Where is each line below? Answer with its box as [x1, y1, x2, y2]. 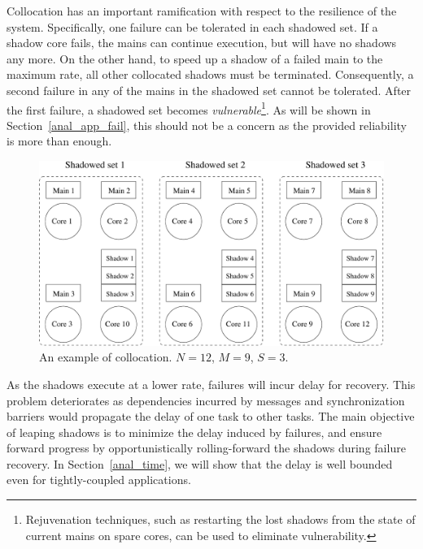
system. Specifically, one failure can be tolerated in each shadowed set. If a [7, 18, 378, 35]
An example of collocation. [39, 348, 172, 365]
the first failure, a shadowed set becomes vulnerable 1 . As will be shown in [7, 98, 371, 118]
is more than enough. [7, 132, 112, 149]
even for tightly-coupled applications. [7, 471, 191, 488]
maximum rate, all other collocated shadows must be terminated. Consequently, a [7, 66, 414, 83]
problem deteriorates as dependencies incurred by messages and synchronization [7, 391, 405, 409]
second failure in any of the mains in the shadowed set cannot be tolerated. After [7, 81, 412, 98]
